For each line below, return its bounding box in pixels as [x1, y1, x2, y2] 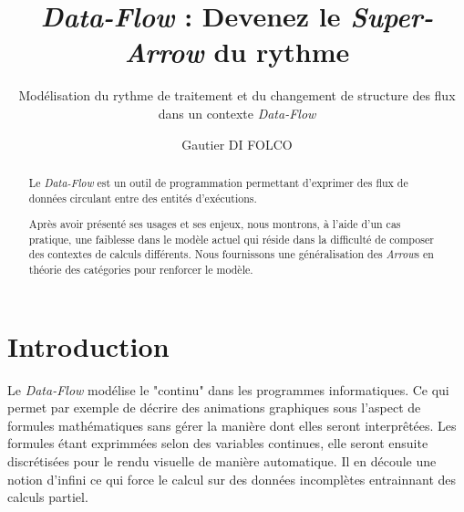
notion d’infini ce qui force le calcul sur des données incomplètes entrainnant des [7, 469, 457, 488]
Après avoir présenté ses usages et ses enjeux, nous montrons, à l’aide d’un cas [28, 216, 401, 232]
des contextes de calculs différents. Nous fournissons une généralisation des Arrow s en [28, 246, 434, 262]
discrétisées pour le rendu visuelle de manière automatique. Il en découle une [7, 452, 437, 471]
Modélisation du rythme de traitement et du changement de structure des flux [18, 86, 456, 105]
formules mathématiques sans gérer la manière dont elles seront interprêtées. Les [7, 415, 457, 434]
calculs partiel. [7, 487, 88, 507]
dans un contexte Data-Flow [158, 103, 316, 122]
